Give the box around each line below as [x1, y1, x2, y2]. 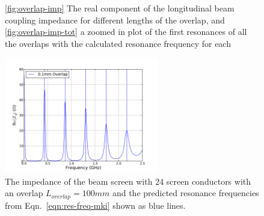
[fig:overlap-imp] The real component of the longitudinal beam [5, 2, 235, 14]
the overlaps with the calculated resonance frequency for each [5, 37, 231, 49]
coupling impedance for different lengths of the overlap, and [5, 13, 225, 26]
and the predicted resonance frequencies [112, 187, 259, 199]
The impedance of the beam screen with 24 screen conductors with [5, 174, 251, 187]
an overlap [5, 187, 43, 199]
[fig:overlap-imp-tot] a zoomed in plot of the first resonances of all [5, 25, 247, 38]
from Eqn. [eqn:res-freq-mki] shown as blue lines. [5, 199, 186, 211]
